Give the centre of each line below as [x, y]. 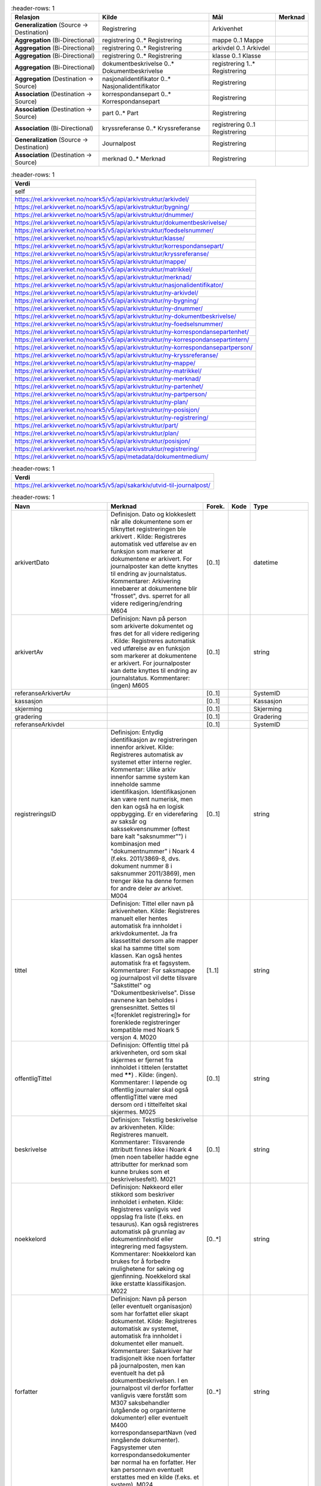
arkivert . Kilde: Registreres [148, 536]
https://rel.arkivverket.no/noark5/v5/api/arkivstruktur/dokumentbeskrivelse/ [121, 222]
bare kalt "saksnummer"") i [148, 836]
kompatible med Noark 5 [145, 1030]
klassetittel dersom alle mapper [154, 940]
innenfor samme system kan [150, 777]
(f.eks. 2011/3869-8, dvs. [145, 858]
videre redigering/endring [146, 603]
